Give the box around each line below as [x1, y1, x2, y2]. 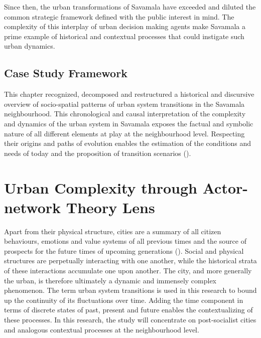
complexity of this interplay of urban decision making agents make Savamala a [4, 21, 245, 32]
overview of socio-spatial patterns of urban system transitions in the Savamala [4, 98, 245, 109]
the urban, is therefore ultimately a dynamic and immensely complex [4, 275, 216, 285]
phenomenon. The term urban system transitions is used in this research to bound [4, 285, 257, 295]
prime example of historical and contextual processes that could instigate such [4, 31, 244, 41]
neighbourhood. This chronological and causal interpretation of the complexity [4, 108, 246, 119]
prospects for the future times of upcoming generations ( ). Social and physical [4, 245, 244, 256]
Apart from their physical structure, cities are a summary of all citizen [4, 226, 221, 236]
